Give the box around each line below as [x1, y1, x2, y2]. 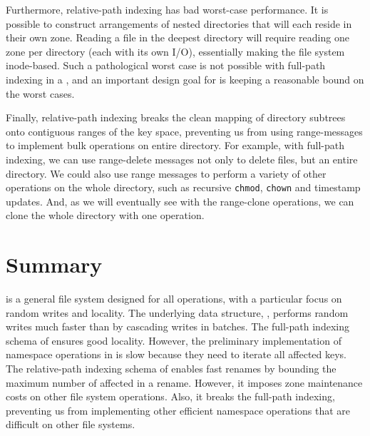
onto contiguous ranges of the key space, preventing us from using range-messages [6, 123, 363, 138]
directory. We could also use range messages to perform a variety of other [6, 166, 327, 181]
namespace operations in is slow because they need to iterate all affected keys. [6, 347, 347, 362]
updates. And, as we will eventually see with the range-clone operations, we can [6, 193, 354, 208]
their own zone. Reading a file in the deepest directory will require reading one [6, 30, 349, 45]
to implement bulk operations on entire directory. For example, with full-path [6, 138, 344, 153]
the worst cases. [6, 86, 75, 101]
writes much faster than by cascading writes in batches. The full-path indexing [6, 319, 349, 334]
